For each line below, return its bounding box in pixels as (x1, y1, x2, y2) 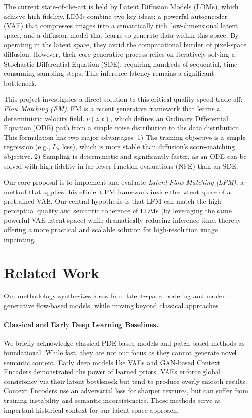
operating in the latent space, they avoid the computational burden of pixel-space (4, 39, 247, 50)
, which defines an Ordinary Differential (110, 113, 228, 123)
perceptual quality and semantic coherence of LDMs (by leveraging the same (4, 205, 232, 215)
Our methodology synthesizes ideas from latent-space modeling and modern (4, 291, 229, 301)
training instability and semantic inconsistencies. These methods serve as (4, 395, 221, 405)
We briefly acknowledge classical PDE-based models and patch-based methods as (4, 338, 245, 348)
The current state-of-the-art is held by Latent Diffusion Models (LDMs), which (4, 1, 239, 11)
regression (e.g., (4, 141, 50, 152)
